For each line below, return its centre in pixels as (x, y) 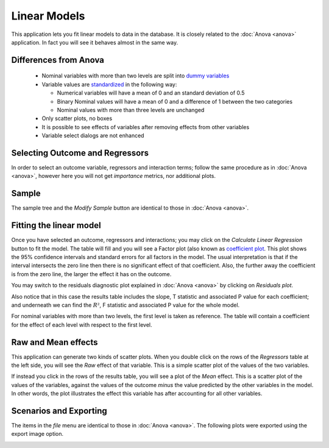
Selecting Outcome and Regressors (80, 153)
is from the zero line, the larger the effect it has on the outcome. (91, 274)
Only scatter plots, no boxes (77, 118)
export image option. (37, 434)
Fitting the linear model (56, 226)
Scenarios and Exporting (59, 411)
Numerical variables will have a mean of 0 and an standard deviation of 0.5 (151, 93)
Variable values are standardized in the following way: (109, 84)
